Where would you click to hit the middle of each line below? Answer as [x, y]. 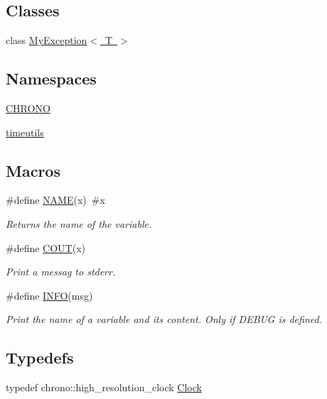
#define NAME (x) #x [55, 200]
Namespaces [51, 78]
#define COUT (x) [46, 247]
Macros [33, 170]
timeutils [25, 132]
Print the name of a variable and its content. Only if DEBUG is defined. [164, 319]
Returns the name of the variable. [79, 223]
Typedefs [40, 357]
